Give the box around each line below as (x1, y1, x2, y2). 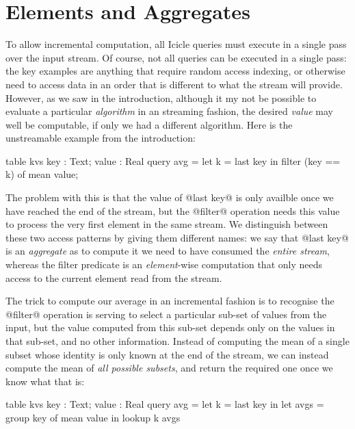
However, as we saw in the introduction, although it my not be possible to (5, 90, 317, 105)
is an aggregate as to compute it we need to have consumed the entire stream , (5, 244, 330, 258)
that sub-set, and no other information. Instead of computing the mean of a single (5, 334, 350, 348)
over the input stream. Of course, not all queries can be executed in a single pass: (5, 50, 347, 64)
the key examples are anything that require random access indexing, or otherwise (5, 64, 345, 78)
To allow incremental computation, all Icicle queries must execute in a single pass (5, 37, 347, 51)
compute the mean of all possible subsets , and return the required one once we (5, 361, 333, 375)
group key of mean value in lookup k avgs (5, 410, 181, 424)
